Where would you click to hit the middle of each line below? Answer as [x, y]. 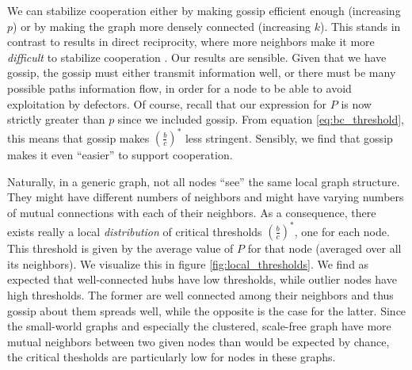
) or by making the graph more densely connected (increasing [162, 26]
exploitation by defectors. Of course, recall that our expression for [167, 103]
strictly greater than [56, 119]
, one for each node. [342, 231]
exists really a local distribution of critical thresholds [135, 231]
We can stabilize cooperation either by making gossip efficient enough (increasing [204, 10]
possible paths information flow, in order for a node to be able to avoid [179, 88]
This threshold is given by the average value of [120, 248]
